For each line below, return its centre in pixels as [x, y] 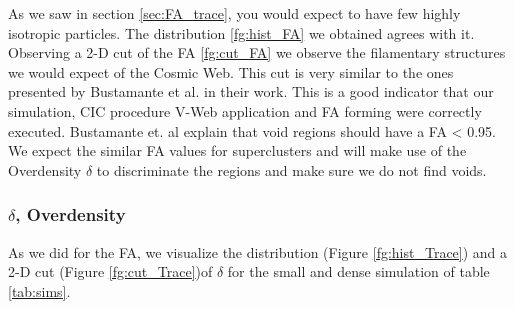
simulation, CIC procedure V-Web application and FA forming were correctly [245, 110]
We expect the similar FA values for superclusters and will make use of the [237, 150]
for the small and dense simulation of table [358, 271]
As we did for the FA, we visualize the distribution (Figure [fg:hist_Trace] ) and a [258, 251]
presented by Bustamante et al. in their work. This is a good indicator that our [251, 91]
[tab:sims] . [39, 290]
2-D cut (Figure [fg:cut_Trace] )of [110, 271]
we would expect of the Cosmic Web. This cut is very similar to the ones [231, 71]
